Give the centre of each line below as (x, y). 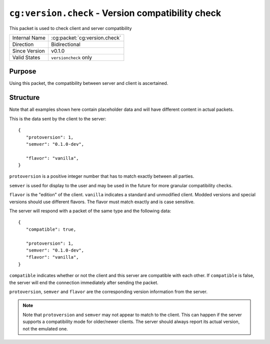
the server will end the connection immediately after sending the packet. (84, 283)
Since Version (28, 51)
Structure (24, 98)
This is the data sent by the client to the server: (58, 119)
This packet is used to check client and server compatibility (70, 28)
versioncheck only (71, 57)
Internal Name (29, 37)
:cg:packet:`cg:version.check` (86, 37)
